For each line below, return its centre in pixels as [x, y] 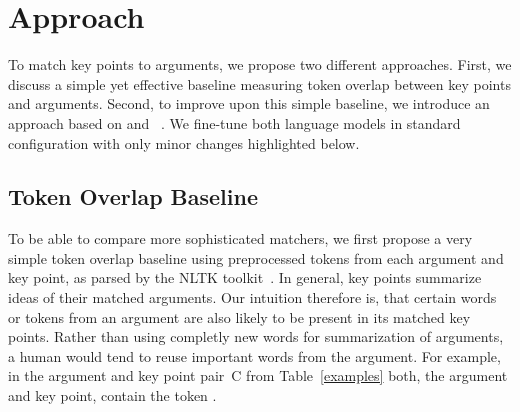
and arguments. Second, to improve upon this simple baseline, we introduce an [249, 103]
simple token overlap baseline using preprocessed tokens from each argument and [256, 257]
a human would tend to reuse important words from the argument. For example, [254, 355]
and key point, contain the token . [112, 395]
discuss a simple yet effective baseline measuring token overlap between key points [259, 83]
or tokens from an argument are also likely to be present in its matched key [239, 316]
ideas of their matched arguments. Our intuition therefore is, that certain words [252, 297]
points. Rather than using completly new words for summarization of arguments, [256, 336]
